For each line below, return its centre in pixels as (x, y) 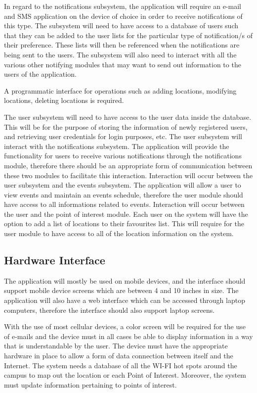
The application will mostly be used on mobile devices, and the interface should (125, 280)
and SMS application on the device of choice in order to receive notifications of (123, 16)
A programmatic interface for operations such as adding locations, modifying (120, 90)
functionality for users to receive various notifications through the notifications (123, 156)
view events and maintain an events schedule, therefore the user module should (124, 194)
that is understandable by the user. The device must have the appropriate (116, 346)
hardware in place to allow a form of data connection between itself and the (119, 356)
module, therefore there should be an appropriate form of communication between (128, 165)
